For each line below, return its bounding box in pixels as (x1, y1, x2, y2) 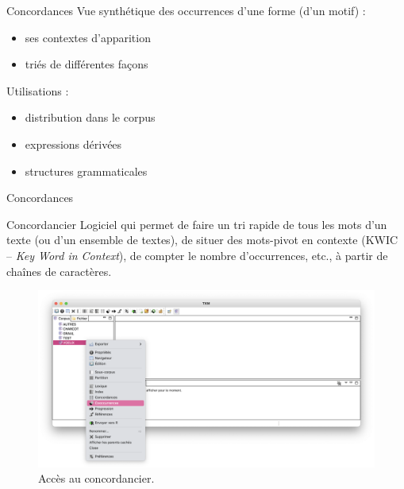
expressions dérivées (25, 135, 122, 152)
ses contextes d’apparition (25, 29, 151, 45)
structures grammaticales (25, 162, 148, 179)
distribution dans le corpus (25, 109, 156, 126)
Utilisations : (6, 82, 69, 99)
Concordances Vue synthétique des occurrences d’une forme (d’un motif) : (6, 2, 366, 18)
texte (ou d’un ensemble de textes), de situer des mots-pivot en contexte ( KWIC (6, 231, 398, 248)
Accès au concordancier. (38, 470, 155, 487)
